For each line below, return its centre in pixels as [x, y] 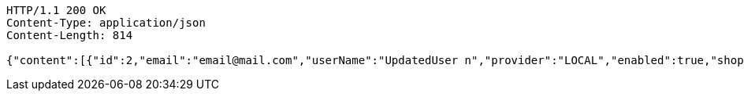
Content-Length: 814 [70, 35]
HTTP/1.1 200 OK [56, 10]
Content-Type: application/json [106, 23]
